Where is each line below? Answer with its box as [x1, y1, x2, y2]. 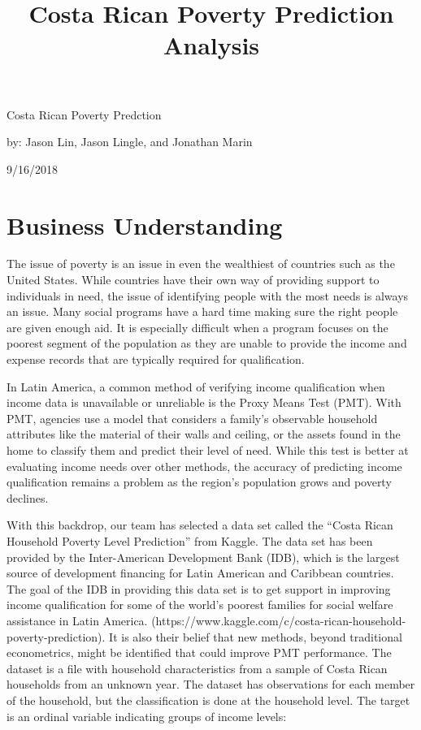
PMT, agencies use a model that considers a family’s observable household [7, 409, 378, 426]
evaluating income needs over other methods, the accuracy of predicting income [7, 457, 402, 474]
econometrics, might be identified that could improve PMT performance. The [7, 644, 392, 661]
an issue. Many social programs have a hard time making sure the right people [7, 303, 398, 320]
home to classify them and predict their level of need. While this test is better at [7, 442, 409, 458]
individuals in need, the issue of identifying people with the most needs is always [7, 287, 409, 304]
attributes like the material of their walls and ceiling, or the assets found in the [7, 425, 401, 443]
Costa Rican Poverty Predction [7, 106, 162, 123]
